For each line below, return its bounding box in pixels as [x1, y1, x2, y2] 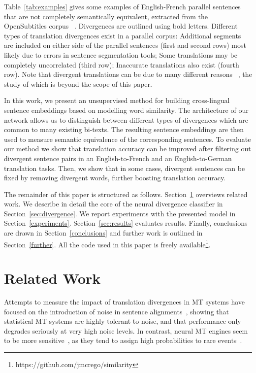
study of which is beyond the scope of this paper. [4, 78, 152, 89]
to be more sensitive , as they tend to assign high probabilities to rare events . [4, 335, 242, 345]
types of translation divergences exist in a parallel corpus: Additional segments [4, 30, 241, 40]
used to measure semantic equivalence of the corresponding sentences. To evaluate [4, 134, 251, 144]
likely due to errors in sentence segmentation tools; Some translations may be [4, 49, 237, 60]
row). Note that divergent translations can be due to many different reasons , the [4, 69, 252, 79]
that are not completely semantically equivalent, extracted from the [4, 11, 208, 21]
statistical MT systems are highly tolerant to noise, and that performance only [4, 316, 241, 326]
